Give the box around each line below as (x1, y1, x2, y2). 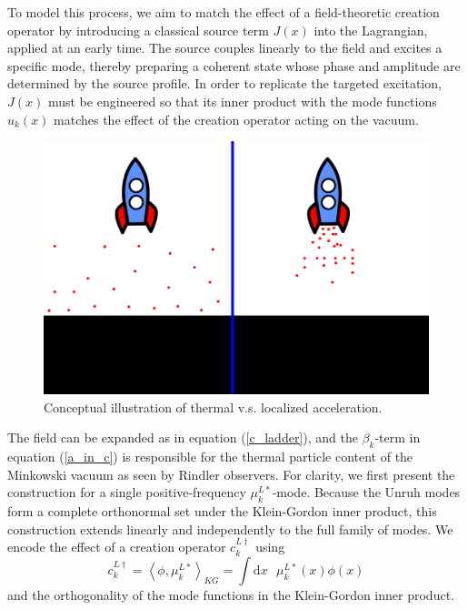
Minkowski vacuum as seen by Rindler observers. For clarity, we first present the (7, 464, 455, 483)
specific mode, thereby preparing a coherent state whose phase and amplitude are (7, 56, 461, 75)
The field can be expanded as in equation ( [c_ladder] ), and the (7, 428, 358, 447)
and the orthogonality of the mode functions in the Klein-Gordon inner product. (7, 585, 454, 604)
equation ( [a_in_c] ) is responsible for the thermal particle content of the (7, 446, 413, 465)
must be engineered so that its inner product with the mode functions (47, 91, 437, 110)
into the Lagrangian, (314, 20, 428, 39)
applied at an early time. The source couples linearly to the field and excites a (7, 38, 443, 57)
